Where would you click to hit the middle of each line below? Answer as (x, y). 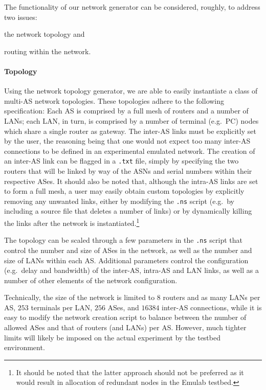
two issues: (21, 17)
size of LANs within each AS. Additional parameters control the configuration (126, 260)
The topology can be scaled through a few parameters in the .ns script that (123, 240)
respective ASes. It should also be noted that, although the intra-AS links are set (131, 181)
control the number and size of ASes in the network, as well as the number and (128, 250)
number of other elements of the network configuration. (91, 280)
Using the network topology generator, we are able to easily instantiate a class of (131, 91)
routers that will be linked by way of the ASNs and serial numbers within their (128, 170)
